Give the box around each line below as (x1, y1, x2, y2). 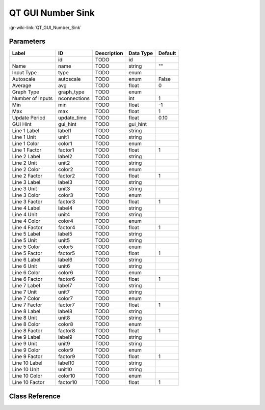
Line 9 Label (12, 334, 41, 341)
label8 (58, 308, 73, 315)
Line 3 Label (12, 179, 41, 186)
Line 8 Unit (12, 315, 37, 322)
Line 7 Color (12, 295, 40, 302)
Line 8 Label (12, 308, 41, 315)
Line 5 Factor (12, 250, 43, 257)
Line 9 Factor (12, 353, 43, 360)
